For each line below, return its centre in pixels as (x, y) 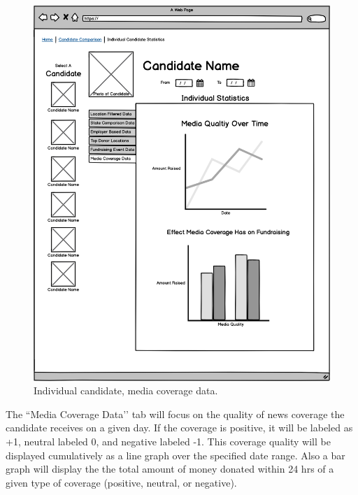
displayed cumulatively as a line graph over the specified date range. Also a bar (176, 455)
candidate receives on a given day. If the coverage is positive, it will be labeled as (179, 428)
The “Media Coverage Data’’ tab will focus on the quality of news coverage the (175, 414)
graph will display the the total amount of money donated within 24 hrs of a (170, 469)
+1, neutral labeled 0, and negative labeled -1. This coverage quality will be (168, 442)
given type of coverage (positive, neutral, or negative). (121, 482)
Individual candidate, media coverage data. (126, 390)
